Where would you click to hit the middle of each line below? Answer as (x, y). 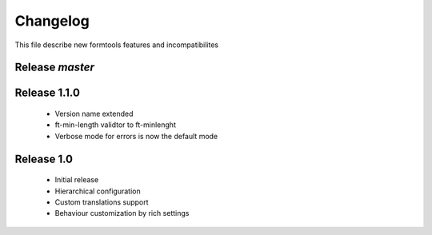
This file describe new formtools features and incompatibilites (117, 45)
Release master (55, 68)
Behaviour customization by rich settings (122, 213)
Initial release (77, 180)
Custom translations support (102, 202)
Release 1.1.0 (47, 93)
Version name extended (94, 114)
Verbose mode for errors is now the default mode (136, 136)
